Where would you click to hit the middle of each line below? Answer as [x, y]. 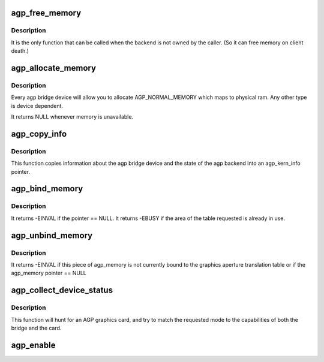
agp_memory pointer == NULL [49, 273]
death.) [20, 51]
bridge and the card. [36, 328]
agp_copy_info [39, 134]
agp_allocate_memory [53, 68]
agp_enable [33, 345]
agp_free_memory [46, 13]
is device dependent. [37, 105]
